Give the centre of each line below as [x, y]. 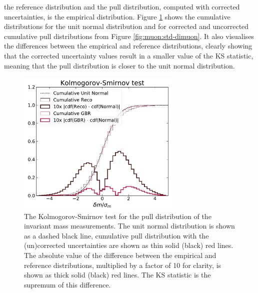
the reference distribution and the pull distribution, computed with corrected [122, 6]
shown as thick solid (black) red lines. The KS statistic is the [117, 275]
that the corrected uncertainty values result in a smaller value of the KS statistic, [129, 55]
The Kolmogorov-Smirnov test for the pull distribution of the [118, 216]
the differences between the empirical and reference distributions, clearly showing [128, 46]
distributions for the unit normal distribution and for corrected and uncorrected [126, 26]
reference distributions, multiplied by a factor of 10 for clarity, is [123, 265]
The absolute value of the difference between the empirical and [120, 255]
